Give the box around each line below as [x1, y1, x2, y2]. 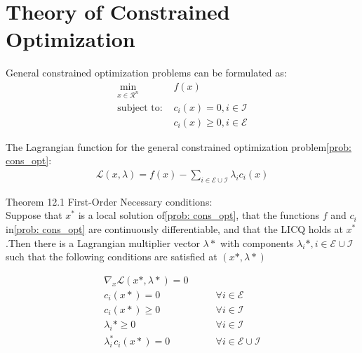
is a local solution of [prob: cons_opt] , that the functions [78, 208, 320, 222]
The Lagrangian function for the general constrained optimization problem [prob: [6, 139, 351, 154]
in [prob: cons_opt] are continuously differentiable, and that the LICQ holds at [6, 221, 343, 236]
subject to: [117, 102, 163, 113]
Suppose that [6, 208, 62, 222]
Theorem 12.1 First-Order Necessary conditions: [6, 194, 213, 208]
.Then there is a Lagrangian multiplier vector [6, 235, 200, 250]
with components [220, 235, 294, 250]
